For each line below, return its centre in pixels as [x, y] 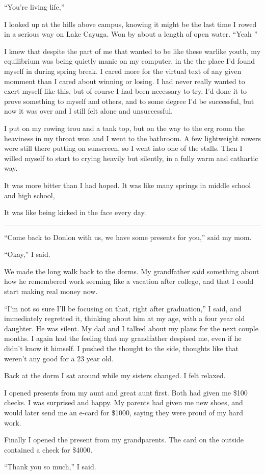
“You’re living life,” [34, 7]
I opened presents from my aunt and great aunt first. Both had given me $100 [126, 392]
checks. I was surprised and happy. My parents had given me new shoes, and [124, 402]
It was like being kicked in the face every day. [75, 212]
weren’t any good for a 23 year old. [59, 358]
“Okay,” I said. [27, 254]
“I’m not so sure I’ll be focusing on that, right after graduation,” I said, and [123, 308]
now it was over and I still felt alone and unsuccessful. [88, 111]
